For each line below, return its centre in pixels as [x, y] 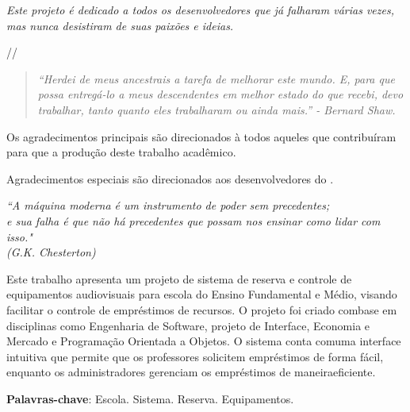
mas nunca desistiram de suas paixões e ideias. [120, 25]
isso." [19, 236]
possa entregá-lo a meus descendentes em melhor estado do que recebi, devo [220, 94]
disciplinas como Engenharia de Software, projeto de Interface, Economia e [188, 325]
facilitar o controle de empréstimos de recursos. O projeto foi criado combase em [202, 309]
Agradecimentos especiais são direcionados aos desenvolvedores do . [170, 178]
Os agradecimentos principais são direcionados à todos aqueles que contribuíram [201, 136]
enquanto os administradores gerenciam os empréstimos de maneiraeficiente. [191, 372]
